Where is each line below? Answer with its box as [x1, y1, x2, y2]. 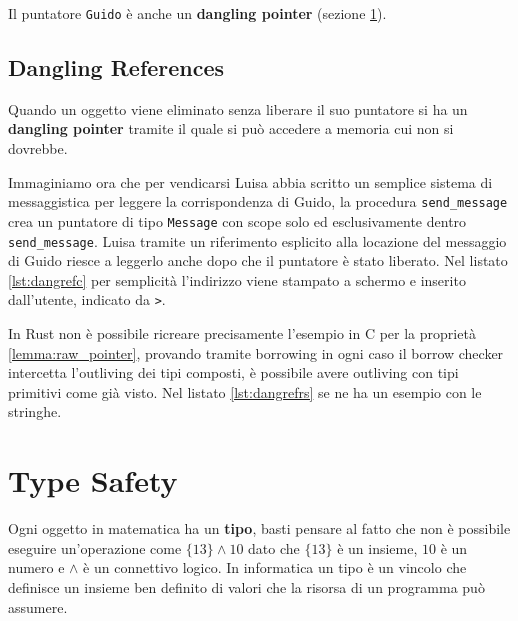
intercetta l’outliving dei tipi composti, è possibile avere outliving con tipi [8, 362, 459, 383]
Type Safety [8, 460, 178, 501]
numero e [8, 557, 65, 578]
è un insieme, [337, 537, 418, 558]
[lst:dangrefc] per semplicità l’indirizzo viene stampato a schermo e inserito [8, 269, 466, 290]
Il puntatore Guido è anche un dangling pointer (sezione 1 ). [8, 3, 387, 23]
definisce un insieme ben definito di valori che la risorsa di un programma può [8, 576, 485, 597]
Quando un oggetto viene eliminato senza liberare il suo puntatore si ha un [8, 98, 468, 119]
